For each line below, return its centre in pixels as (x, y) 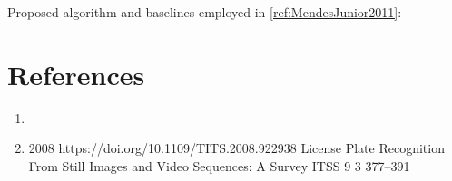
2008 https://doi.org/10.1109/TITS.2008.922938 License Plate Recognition (236, 148)
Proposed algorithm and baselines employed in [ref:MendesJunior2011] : (205, 12)
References (76, 74)
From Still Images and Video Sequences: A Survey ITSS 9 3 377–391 (219, 165)
